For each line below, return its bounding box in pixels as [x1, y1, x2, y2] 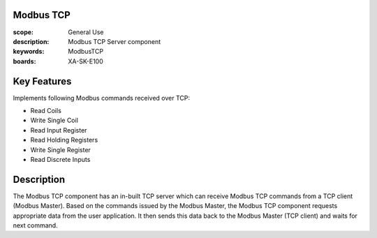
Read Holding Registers [30, 136, 98, 144]
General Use [68, 28, 104, 36]
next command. [13, 221, 59, 230]
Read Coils [30, 106, 62, 114]
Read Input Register [30, 126, 87, 134]
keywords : [13, 47, 45, 56]
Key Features [13, 75, 72, 87]
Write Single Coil [30, 116, 78, 125]
